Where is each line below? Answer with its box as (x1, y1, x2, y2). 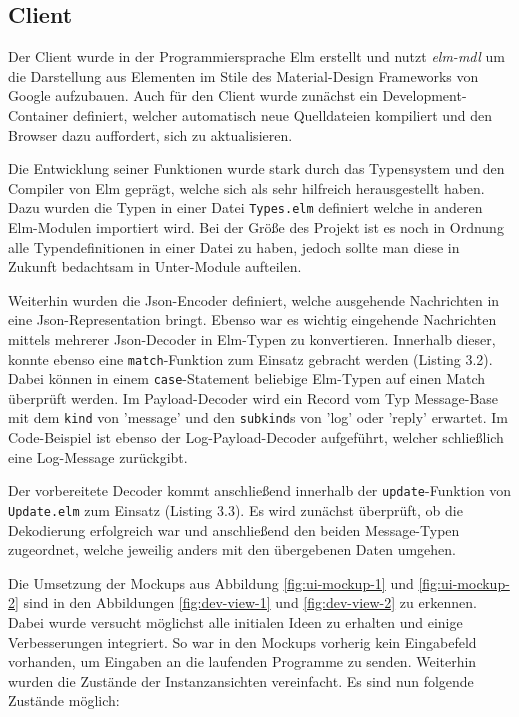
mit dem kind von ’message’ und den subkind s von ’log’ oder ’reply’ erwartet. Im (8, 407, 508, 428)
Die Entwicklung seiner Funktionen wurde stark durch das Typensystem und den (8, 158, 505, 179)
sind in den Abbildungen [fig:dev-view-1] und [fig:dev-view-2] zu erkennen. (23, 592, 477, 613)
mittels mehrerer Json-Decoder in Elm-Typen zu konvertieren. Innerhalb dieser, (8, 328, 496, 349)
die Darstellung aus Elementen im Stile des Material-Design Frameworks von (8, 65, 479, 86)
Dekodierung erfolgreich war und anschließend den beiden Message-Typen (8, 519, 460, 540)
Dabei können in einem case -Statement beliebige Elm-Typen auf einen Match (8, 368, 486, 389)
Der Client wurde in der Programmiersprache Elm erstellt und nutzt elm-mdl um (8, 46, 505, 67)
